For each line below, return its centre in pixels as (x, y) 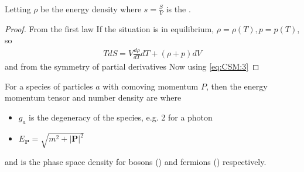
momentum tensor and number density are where (93, 97)
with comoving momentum (151, 86)
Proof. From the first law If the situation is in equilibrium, (110, 28)
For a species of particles (49, 86)
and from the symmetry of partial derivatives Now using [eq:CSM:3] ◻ (132, 66)
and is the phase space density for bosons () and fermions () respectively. (136, 162)
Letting (18, 9)
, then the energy (237, 86)
